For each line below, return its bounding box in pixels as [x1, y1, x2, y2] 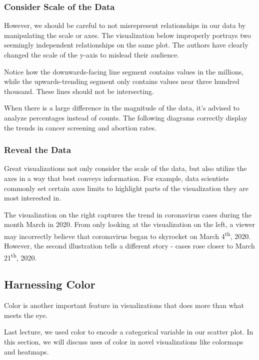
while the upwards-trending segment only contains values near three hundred [4, 76, 239, 86]
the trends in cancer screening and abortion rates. [4, 122, 156, 132]
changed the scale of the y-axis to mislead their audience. [4, 49, 179, 59]
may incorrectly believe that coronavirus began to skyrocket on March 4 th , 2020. [4, 229, 251, 241]
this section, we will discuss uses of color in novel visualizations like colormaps [4, 336, 243, 347]
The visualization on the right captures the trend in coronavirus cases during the [4, 209, 252, 219]
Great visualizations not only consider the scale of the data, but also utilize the [4, 163, 247, 173]
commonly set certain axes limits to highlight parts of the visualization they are [4, 182, 248, 193]
